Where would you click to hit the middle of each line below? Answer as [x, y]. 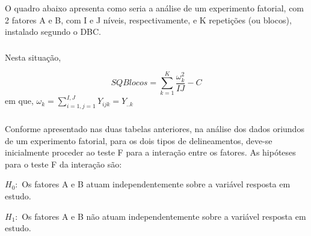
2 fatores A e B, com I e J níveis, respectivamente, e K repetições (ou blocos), [148, 20]
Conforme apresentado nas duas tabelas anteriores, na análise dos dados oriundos [155, 129]
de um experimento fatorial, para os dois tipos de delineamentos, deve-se [139, 140]
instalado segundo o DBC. [53, 32]
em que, [19, 101]
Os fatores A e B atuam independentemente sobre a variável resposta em [156, 184]
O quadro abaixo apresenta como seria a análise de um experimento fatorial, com [155, 8]
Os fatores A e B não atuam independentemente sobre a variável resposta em [164, 216]
